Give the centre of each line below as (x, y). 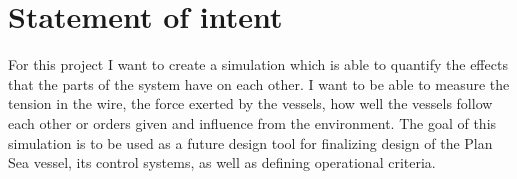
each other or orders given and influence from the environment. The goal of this (252, 122)
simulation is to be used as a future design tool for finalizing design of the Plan (250, 142)
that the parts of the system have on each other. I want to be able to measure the (259, 83)
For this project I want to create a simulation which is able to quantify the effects (258, 64)
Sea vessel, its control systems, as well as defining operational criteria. (222, 162)
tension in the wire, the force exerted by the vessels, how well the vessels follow (250, 103)
